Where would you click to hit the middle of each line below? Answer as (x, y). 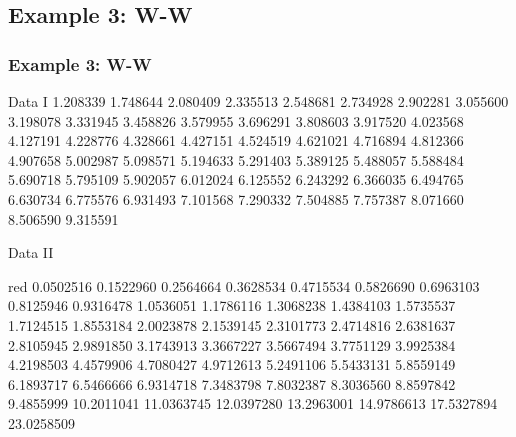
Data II (31, 252)
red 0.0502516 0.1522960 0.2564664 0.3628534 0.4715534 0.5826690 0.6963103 (244, 285)
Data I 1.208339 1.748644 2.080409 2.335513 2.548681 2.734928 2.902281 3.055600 (258, 101)
